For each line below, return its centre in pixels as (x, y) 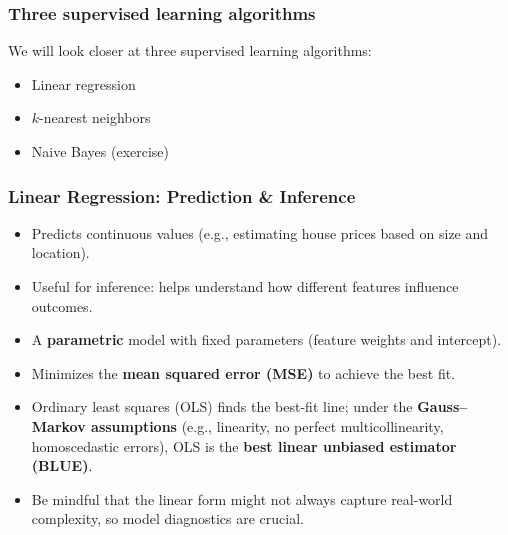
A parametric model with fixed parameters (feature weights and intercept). (266, 339)
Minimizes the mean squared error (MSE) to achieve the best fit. (243, 372)
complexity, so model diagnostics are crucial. (167, 518)
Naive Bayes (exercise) (100, 151)
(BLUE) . (62, 465)
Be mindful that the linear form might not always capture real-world (242, 498)
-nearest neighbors (95, 117)
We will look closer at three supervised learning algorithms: (190, 50)
